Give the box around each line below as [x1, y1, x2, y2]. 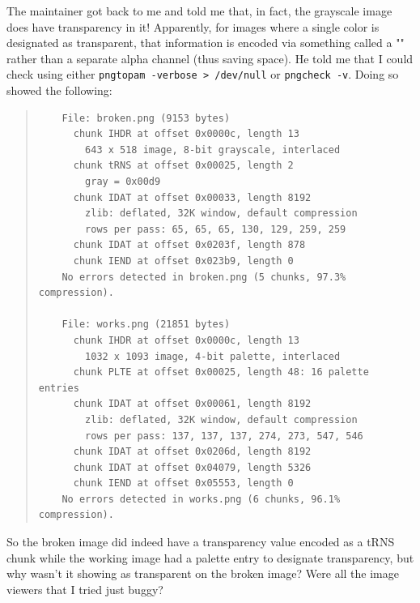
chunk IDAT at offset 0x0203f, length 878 [73, 239, 306, 251]
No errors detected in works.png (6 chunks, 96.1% [62, 493, 341, 505]
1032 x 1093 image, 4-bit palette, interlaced [85, 350, 341, 362]
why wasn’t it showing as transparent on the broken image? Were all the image [6, 565, 399, 582]
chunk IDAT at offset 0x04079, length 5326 [73, 461, 312, 473]
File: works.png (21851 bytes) [62, 319, 231, 331]
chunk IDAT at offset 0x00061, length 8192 [73, 398, 312, 410]
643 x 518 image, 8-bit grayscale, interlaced [85, 143, 341, 156]
